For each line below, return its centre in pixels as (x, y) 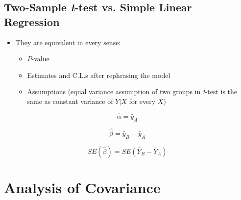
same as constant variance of (70, 101)
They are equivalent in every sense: (68, 42)
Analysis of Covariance (82, 187)
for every (142, 101)
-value (40, 59)
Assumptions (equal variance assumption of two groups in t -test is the (132, 91)
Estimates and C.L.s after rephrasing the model (99, 75)
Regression (32, 21)
